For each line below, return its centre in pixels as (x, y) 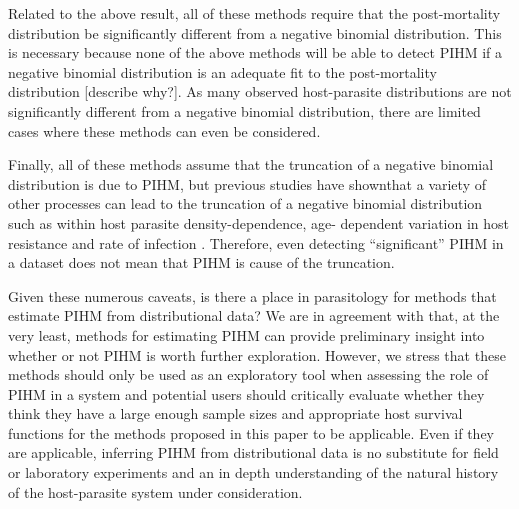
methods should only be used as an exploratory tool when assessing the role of (248, 374)
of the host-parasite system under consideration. (155, 491)
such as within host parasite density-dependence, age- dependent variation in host (259, 222)
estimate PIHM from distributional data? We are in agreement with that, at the (254, 315)
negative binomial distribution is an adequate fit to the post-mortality (222, 71)
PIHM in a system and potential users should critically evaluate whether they (246, 393)
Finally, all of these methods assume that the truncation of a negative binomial (251, 164)
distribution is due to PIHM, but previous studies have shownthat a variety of (247, 183)
